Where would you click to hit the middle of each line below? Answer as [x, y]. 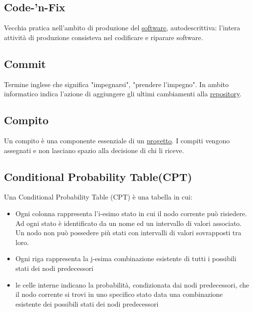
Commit [25, 63]
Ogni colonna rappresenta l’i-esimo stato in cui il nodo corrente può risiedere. [131, 213]
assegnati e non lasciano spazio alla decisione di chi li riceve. [94, 150]
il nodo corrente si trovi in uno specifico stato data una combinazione [119, 294]
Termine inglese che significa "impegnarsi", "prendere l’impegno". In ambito [116, 84]
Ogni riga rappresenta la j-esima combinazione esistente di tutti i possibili [126, 258]
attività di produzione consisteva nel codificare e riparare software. [104, 37]
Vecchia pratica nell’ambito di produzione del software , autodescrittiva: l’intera [122, 28]
